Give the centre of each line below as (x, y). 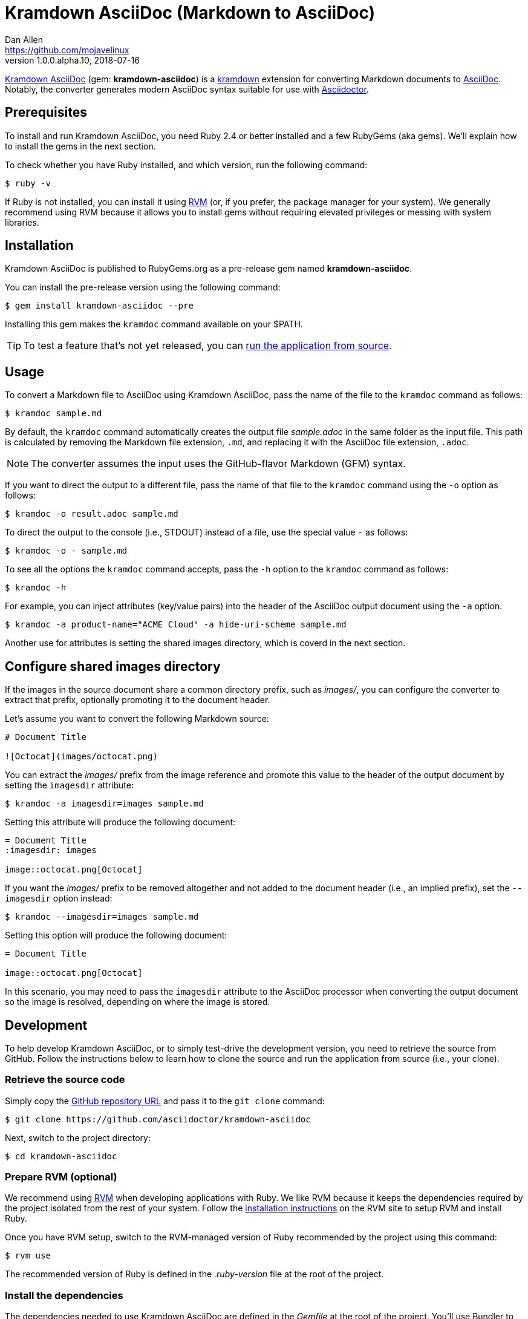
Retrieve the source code (65, 1080)
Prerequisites (46, 113)
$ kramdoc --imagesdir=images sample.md (102, 917)
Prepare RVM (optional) (61, 1177)
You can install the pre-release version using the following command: (143, 287)
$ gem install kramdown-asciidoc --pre (99, 306)
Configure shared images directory (113, 666)
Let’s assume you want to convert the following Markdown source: (137, 719)
